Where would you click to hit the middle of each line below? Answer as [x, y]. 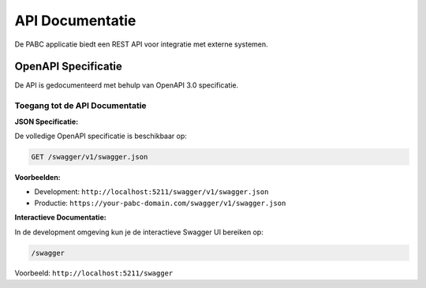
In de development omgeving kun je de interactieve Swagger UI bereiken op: [139, 232]
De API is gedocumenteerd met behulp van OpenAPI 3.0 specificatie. [127, 85]
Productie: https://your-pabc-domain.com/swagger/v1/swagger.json [160, 203]
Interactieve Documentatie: [60, 218]
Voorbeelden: [37, 177]
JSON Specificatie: [47, 122]
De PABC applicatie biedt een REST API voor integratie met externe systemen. [141, 44]
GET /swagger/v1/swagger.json [90, 157]
